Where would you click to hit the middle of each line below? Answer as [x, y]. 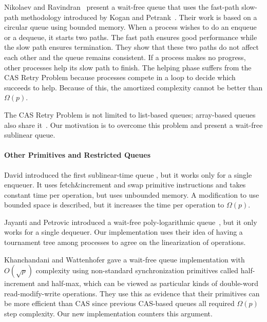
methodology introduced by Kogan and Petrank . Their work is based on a [139, 17]
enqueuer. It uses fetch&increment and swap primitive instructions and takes [125, 185]
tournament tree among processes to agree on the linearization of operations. [125, 242]
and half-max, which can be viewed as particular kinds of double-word [148, 283]
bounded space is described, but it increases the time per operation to [114, 205]
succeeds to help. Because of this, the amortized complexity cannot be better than [133, 87]
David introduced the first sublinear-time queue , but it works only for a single [128, 174]
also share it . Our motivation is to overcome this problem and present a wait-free [133, 125]
